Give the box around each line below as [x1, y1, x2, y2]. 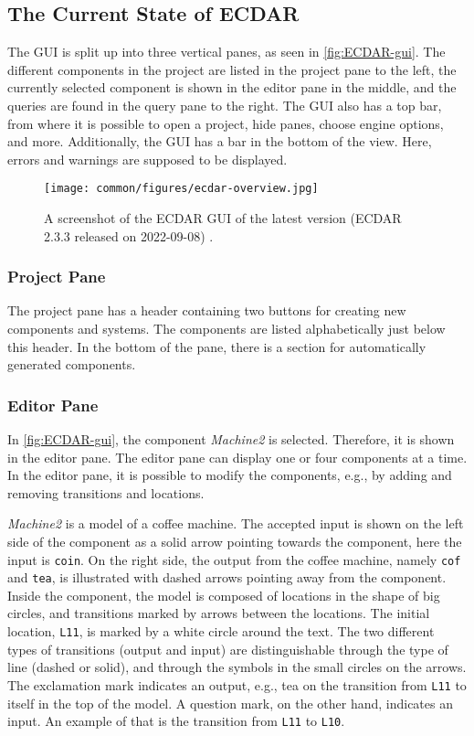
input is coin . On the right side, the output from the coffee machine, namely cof [7, 549, 461, 569]
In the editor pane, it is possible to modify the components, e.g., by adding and [7, 465, 452, 485]
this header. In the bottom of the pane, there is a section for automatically [7, 336, 427, 356]
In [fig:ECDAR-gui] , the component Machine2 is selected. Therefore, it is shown [7, 430, 455, 449]
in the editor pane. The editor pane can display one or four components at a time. [7, 447, 468, 466]
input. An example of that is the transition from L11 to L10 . [7, 711, 345, 731]
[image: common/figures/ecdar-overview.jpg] [44, 182, 319, 196]
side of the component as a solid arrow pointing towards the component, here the [7, 531, 462, 550]
